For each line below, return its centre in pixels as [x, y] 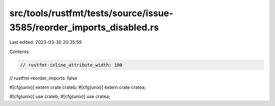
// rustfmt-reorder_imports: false [43, 78]
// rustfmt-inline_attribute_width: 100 [71, 65]
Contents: [20, 51]
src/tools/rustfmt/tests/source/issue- [91, 13]
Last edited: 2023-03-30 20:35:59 [46, 42]
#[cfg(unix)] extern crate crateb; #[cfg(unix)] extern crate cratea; [78, 87]
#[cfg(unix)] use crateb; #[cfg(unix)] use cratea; [60, 96]
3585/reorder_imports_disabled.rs [84, 27]
